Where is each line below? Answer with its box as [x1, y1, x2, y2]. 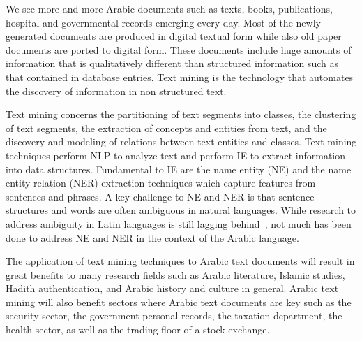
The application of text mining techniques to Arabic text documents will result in [6, 254, 355, 268]
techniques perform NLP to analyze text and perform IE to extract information [6, 147, 346, 162]
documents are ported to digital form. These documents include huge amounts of [6, 42, 352, 57]
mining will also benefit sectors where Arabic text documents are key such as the [6, 294, 352, 309]
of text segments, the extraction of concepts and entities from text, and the [6, 120, 327, 135]
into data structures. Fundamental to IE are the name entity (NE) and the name [6, 161, 352, 176]
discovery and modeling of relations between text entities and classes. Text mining [6, 134, 357, 149]
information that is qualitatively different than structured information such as [6, 56, 338, 71]
